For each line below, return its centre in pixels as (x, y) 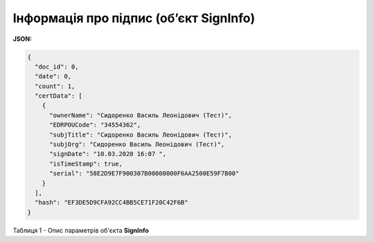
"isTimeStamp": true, (86, 164)
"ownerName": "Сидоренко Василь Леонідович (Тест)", (141, 115)
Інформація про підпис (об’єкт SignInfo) (134, 18)
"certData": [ (59, 96)
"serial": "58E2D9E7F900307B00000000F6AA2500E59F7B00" (144, 174)
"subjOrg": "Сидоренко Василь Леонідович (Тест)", (137, 145)
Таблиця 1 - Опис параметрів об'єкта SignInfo (81, 230)
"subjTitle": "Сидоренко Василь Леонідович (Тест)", (141, 135)
